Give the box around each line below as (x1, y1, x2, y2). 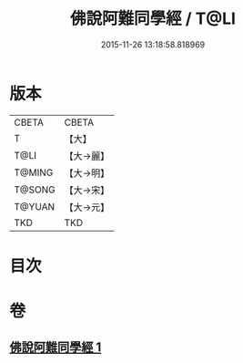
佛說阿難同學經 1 (9, 339, 102, 356)
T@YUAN (14, 200, 56, 213)
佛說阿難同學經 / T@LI (69, 8, 237, 29)
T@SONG (14, 183, 56, 196)
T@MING (14, 166, 54, 179)
